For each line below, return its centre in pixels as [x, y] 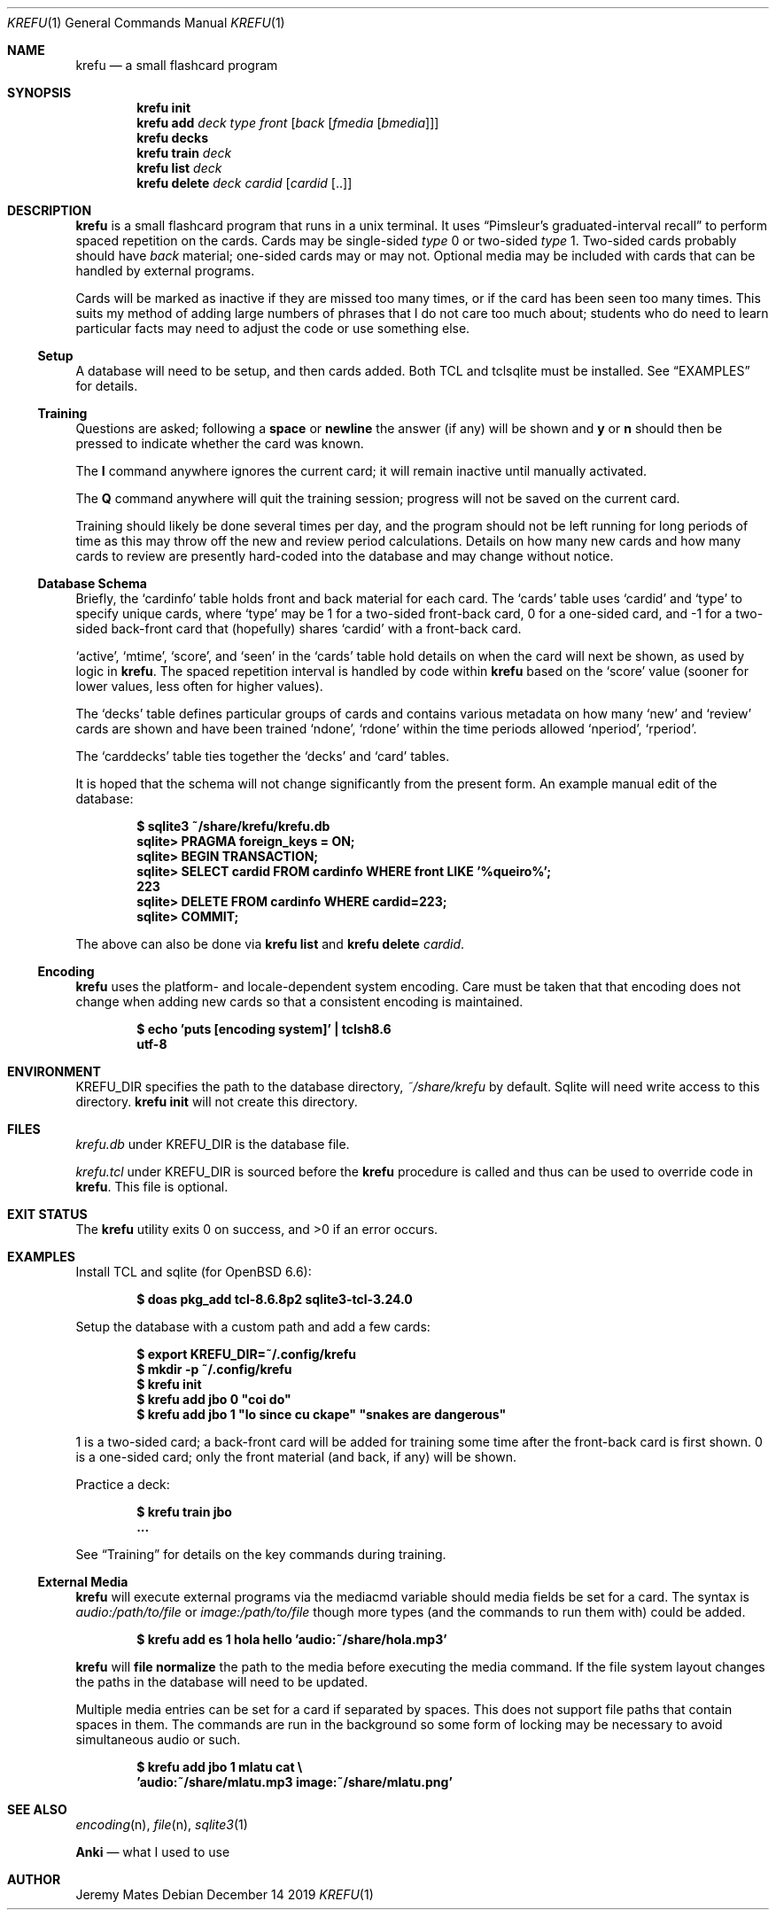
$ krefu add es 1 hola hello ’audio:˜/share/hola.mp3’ [292, 1639]
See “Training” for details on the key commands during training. [261, 1554]
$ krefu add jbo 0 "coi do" [214, 1399]
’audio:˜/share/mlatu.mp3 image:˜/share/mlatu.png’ [295, 1782]
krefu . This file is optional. [152, 1187]
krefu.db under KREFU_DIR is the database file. [213, 1144]
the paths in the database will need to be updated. [222, 1682]
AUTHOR [34, 1879]
